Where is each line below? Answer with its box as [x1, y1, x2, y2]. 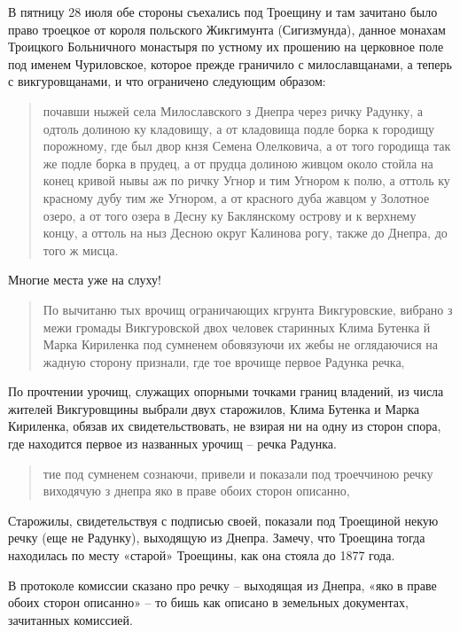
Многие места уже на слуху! [8, 270, 161, 289]
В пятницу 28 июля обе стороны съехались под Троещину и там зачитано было [8, 3, 438, 20]
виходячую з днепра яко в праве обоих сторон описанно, [43, 481, 350, 500]
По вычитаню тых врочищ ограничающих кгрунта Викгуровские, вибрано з [43, 300, 453, 318]
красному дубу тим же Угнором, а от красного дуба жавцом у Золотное [43, 188, 430, 207]
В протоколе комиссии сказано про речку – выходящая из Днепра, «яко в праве [8, 575, 437, 594]
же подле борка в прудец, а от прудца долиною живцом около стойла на [43, 153, 433, 172]
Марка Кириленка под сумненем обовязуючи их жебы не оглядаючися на [43, 335, 438, 354]
